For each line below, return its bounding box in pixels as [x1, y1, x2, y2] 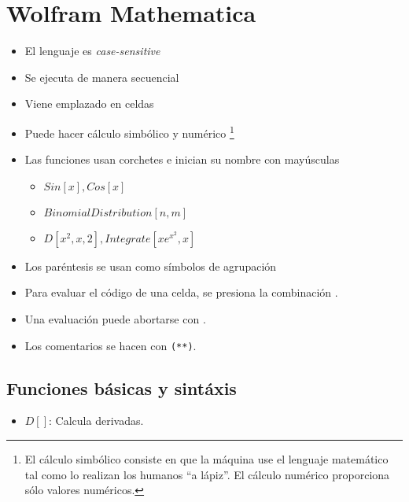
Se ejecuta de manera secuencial [24, 68, 179, 85]
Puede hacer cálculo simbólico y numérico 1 [24, 122, 234, 141]
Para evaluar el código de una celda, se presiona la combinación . [24, 284, 338, 301]
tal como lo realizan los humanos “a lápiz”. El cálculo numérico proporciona [24, 466, 390, 482]
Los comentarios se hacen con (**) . [24, 337, 197, 353]
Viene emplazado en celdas [24, 95, 154, 112]
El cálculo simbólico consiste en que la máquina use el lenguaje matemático [24, 450, 389, 467]
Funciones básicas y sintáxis [6, 375, 237, 400]
